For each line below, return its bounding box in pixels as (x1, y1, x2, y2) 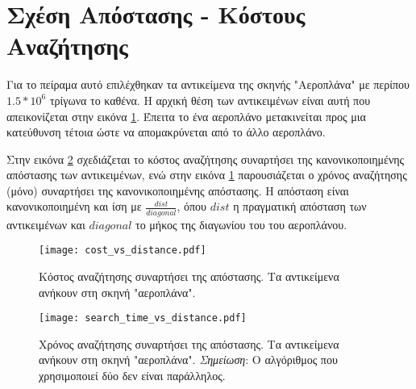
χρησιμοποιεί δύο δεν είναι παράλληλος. (39, 367, 226, 384)
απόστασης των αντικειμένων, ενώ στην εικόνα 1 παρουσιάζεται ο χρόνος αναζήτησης (6, 166, 407, 183)
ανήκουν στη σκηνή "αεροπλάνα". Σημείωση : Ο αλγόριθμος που (39, 351, 338, 368)
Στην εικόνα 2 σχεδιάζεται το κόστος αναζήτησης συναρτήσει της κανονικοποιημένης (6, 150, 405, 167)
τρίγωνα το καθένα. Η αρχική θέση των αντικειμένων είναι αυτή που (49, 91, 371, 108)
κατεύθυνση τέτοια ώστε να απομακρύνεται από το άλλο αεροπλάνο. (6, 123, 326, 140)
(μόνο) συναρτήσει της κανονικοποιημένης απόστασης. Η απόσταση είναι (6, 182, 349, 199)
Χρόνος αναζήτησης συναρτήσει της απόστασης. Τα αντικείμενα (39, 335, 339, 352)
